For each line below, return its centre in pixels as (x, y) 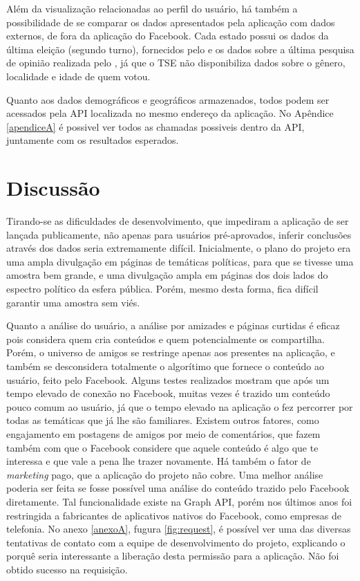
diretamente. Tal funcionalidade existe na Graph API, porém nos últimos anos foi (179, 501)
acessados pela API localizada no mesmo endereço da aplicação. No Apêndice (170, 113)
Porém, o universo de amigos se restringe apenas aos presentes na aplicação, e (171, 352)
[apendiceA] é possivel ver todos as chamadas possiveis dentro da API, (155, 126)
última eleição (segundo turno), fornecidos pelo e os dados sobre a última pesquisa (180, 49)
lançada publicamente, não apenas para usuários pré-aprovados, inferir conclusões (179, 234)
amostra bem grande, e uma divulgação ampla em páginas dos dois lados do (167, 275)
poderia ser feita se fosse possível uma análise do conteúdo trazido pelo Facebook (178, 488)
